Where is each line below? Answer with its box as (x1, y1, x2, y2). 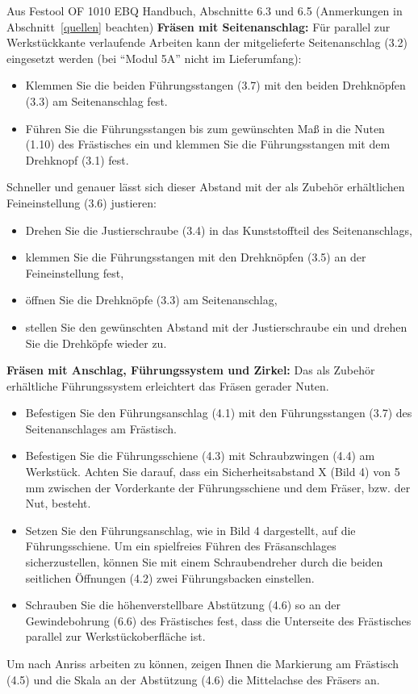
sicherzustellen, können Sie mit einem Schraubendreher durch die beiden (25, 554, 383, 571)
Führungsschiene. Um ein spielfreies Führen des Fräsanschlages (25, 537, 336, 554)
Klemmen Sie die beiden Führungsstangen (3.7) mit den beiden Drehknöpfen (25, 77, 406, 94)
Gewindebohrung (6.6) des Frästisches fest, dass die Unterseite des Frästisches (25, 612, 412, 629)
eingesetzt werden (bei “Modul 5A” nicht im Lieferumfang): (6, 49, 302, 66)
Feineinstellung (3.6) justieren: (6, 194, 157, 211)
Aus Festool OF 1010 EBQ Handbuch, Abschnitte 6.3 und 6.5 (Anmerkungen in (6, 2, 403, 19)
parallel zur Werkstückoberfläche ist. (25, 628, 206, 645)
